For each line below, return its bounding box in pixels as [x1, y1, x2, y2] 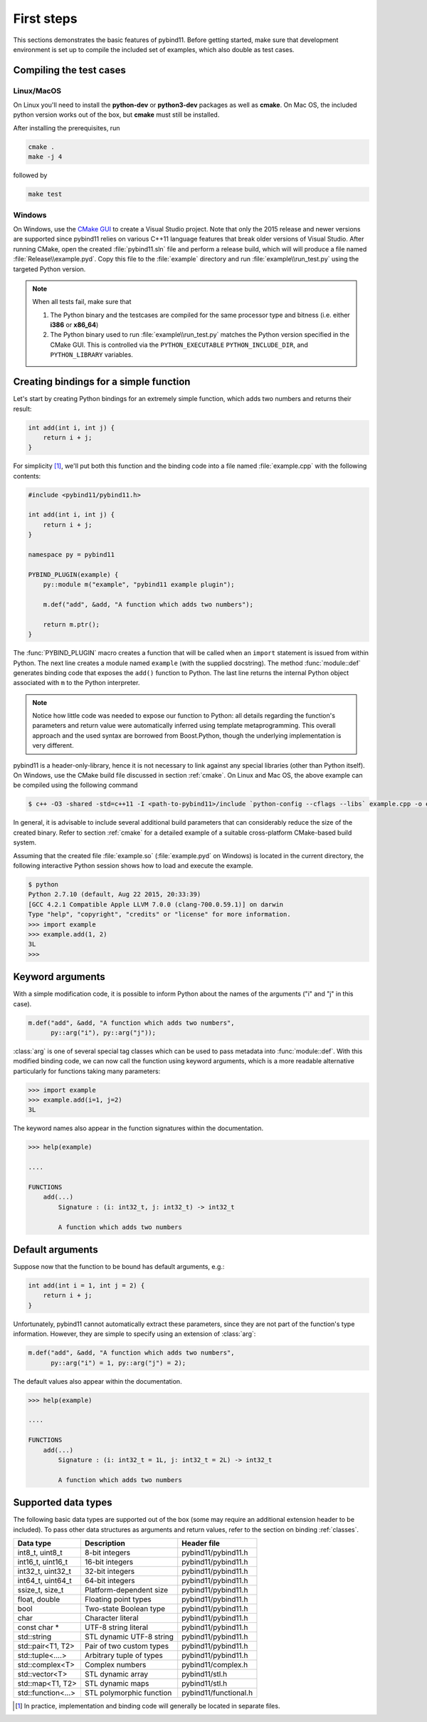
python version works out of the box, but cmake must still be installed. [13, 110, 220, 119]
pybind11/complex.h [181, 1659, 248, 1669]
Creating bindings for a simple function [13, 376, 191, 388]
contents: [13, 471, 41, 480]
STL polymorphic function [84, 1688, 172, 1698]
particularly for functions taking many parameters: [13, 1067, 161, 1075]
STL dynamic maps [84, 1678, 149, 1688]
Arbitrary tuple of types [84, 1650, 164, 1660]
